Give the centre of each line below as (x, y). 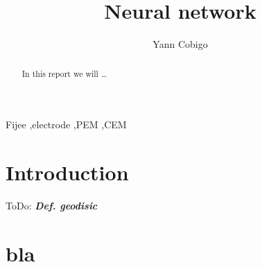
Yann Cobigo (180, 44)
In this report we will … (64, 73)
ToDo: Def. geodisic (52, 205)
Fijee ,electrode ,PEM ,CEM (66, 124)
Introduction (67, 172)
